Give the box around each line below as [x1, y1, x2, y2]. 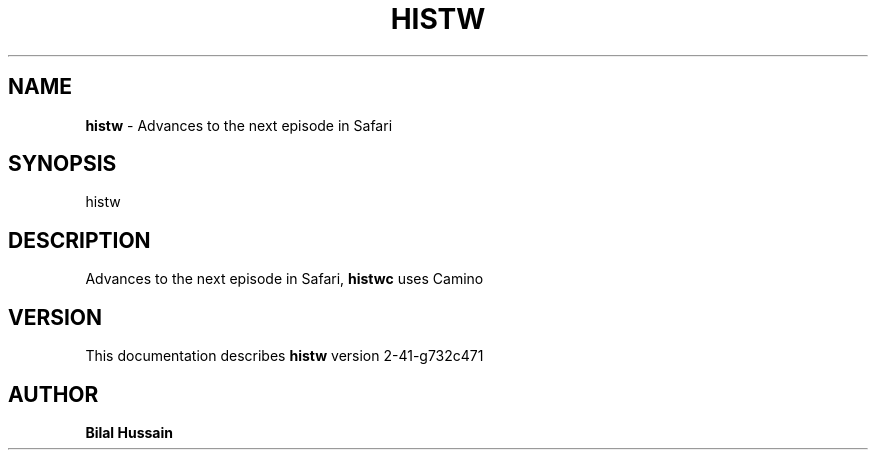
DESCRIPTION [8, 227, 151, 253]
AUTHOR [8, 381, 99, 407]
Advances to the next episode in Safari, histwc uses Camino [85, 270, 484, 288]
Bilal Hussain [85, 423, 173, 441]
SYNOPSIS [8, 151, 117, 177]
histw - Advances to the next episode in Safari [85, 116, 393, 134]
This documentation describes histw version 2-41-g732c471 [85, 347, 484, 365]
